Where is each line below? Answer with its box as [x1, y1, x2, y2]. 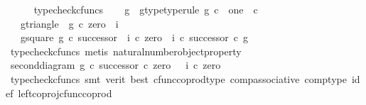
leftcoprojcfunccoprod [18, 85, 112, 100]
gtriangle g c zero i [20, 16, 119, 31]
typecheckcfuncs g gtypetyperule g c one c [33, 2, 258, 16]
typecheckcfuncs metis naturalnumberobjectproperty [10, 43, 242, 58]
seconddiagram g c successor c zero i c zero [10, 57, 221, 72]
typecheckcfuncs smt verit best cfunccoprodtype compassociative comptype [10, 71, 347, 86]
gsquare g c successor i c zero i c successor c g [20, 30, 248, 45]
